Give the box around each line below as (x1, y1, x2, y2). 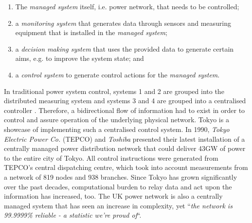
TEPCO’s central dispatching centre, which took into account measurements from (4, 162, 248, 172)
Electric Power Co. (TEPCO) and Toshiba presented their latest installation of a (4, 133, 245, 144)
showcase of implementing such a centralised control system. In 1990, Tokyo (4, 124, 230, 134)
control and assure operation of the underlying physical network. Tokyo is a (4, 114, 229, 125)
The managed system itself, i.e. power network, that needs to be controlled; (15, 1, 239, 11)
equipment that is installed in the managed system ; (15, 27, 167, 37)
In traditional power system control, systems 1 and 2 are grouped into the (4, 86, 224, 96)
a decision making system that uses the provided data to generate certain (15, 43, 234, 54)
